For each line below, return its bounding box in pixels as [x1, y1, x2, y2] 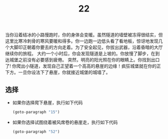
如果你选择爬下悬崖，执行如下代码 [12, 99, 83, 105]
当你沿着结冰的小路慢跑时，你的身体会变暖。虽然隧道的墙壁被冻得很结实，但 [5, 32, 163, 38]
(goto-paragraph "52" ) [12, 129, 60, 134]
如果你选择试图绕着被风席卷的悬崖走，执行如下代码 [12, 119, 118, 125]
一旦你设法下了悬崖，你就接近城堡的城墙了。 [18, 69, 110, 75]
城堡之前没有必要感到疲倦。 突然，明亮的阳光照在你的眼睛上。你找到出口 [9, 57, 160, 63]
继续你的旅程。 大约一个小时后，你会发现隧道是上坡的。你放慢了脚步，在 [5, 50, 155, 56]
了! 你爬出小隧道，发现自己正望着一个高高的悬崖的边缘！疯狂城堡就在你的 [5, 63, 156, 69]
